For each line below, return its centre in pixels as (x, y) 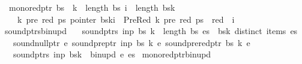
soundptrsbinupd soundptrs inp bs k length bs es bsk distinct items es (151, 31)
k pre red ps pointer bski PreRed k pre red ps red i (126, 19)
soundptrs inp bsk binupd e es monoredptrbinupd (112, 54)
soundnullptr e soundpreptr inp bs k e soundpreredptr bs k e (131, 42)
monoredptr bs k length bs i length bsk (92, 7)
